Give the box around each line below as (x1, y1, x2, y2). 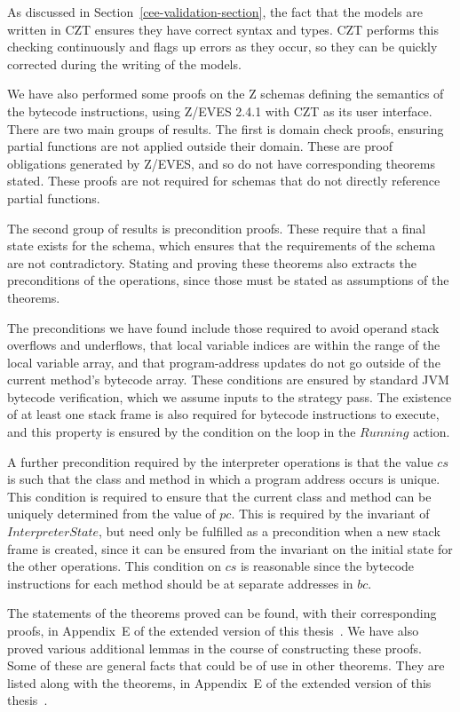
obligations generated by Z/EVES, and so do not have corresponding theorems (7, 154, 435, 172)
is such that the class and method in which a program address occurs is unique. (7, 470, 440, 488)
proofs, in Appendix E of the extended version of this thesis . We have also (7, 621, 419, 639)
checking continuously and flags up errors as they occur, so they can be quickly (7, 37, 438, 56)
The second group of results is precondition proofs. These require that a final (7, 218, 426, 237)
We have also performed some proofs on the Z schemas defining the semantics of (7, 84, 444, 103)
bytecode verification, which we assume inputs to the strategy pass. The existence (7, 387, 452, 406)
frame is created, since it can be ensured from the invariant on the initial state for (7, 539, 453, 558)
